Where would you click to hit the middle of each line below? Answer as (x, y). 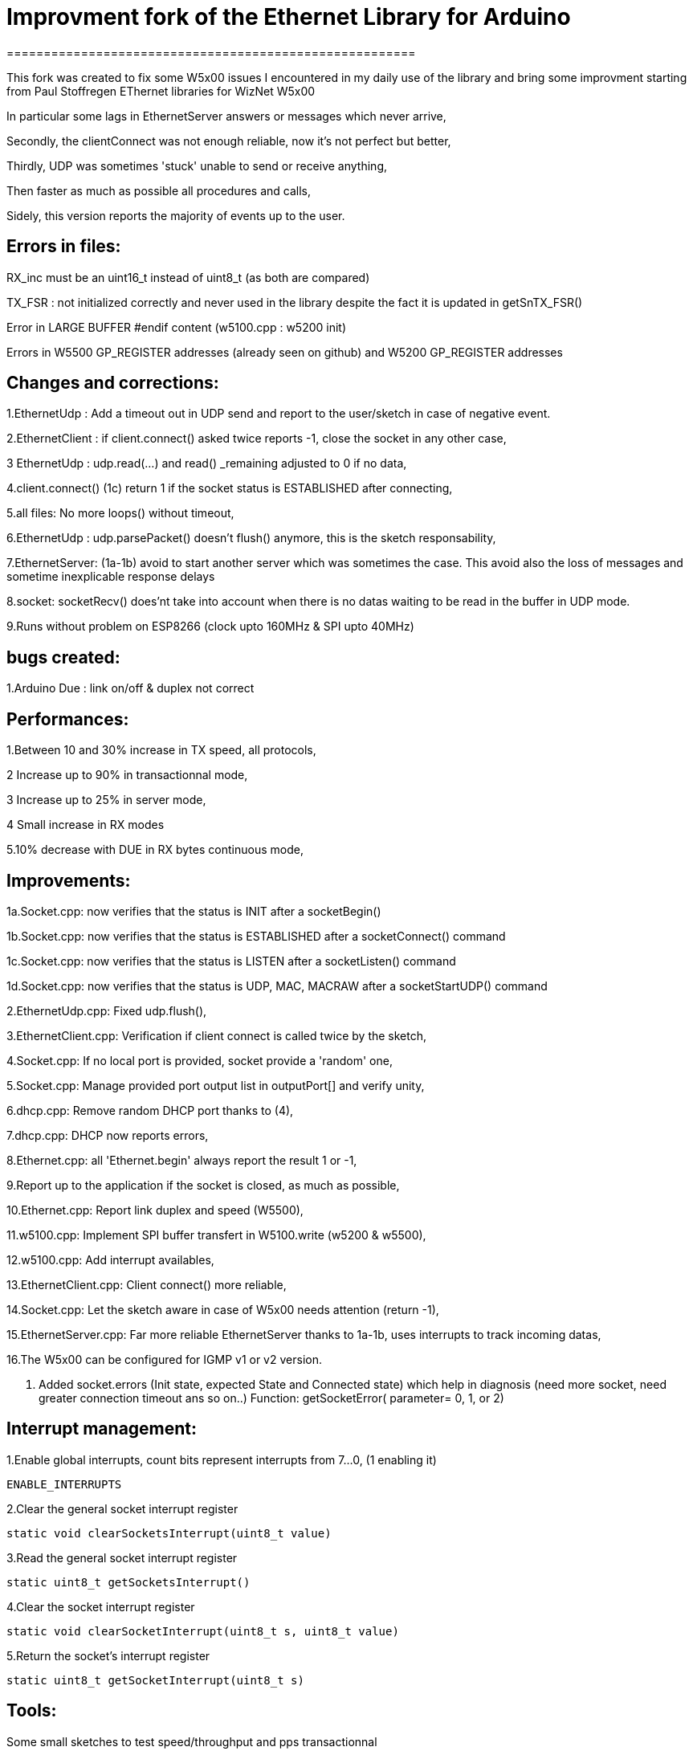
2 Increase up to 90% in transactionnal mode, (127, 775)
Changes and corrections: (113, 383)
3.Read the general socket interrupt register (122, 1557)
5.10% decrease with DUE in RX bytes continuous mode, (155, 850)
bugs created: (63, 657)
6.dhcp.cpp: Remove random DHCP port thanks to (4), (150, 1110)
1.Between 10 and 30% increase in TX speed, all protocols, (161, 750)
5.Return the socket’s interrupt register (108, 1655)
